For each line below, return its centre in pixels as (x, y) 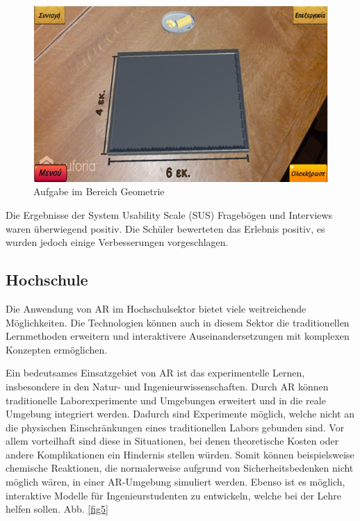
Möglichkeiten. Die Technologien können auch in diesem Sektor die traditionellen (178, 322)
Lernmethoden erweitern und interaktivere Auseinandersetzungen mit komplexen (178, 336)
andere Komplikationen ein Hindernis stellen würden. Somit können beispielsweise (180, 454)
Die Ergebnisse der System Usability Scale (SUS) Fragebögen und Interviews (169, 214)
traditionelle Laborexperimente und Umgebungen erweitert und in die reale (166, 400)
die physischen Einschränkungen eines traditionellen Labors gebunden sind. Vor (175, 427)
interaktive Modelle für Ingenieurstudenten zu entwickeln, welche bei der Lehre (174, 495)
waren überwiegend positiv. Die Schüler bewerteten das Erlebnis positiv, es (165, 228)
